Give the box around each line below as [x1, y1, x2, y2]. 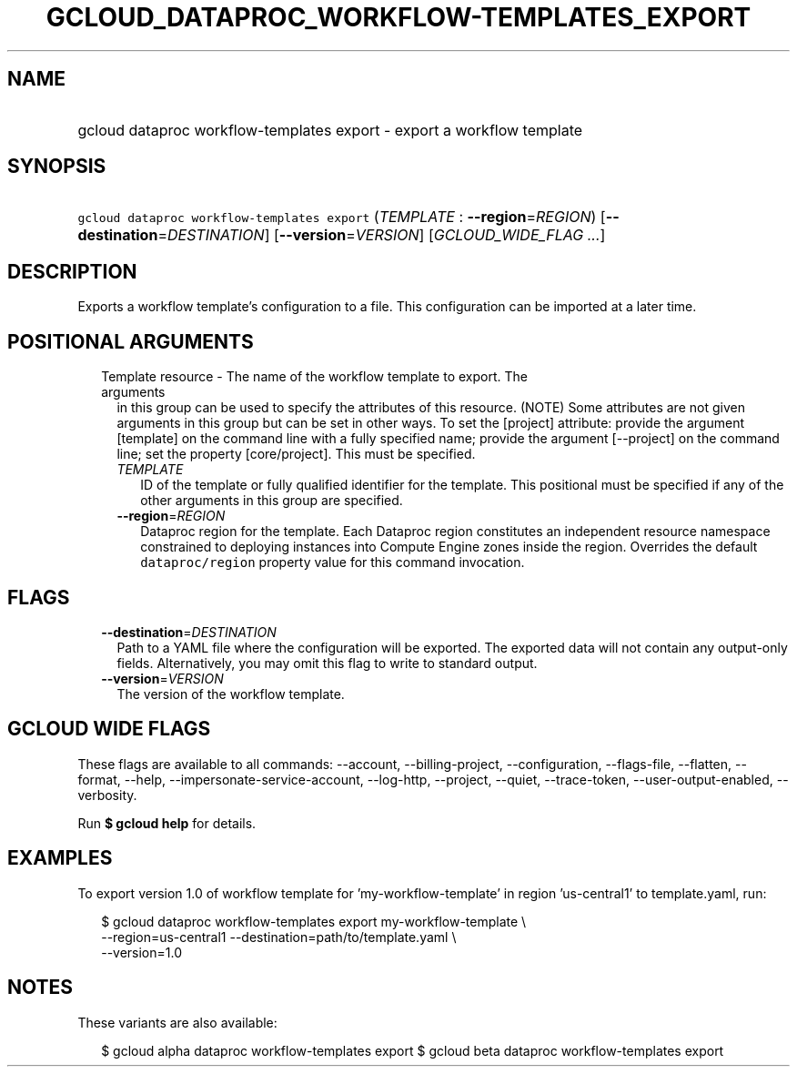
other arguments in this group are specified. [140, 492, 403, 509]
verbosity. [77, 786, 137, 803]
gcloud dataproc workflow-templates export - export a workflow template [77, 120, 583, 139]
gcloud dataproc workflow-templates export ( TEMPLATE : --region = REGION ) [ [77, 208, 606, 227]
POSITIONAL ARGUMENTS [7, 329, 254, 353]
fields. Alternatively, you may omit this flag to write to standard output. [116, 654, 538, 671]
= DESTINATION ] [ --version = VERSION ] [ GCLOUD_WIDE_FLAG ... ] [157, 226, 606, 245]
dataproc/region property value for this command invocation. [140, 554, 525, 571]
